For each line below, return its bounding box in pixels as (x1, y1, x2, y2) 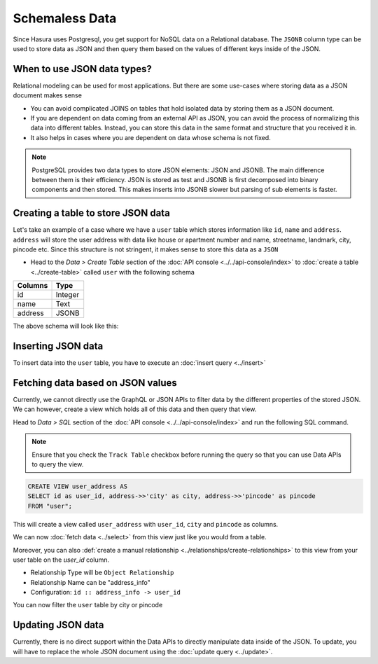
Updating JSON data (13, 619, 104, 631)
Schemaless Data (13, 11, 117, 26)
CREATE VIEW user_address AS (27, 482, 128, 490)
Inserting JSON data (13, 340, 104, 352)
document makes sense (13, 91, 82, 99)
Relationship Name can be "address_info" (30, 578, 150, 586)
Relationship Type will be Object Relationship (30, 568, 174, 577)
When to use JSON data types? (13, 63, 152, 75)
